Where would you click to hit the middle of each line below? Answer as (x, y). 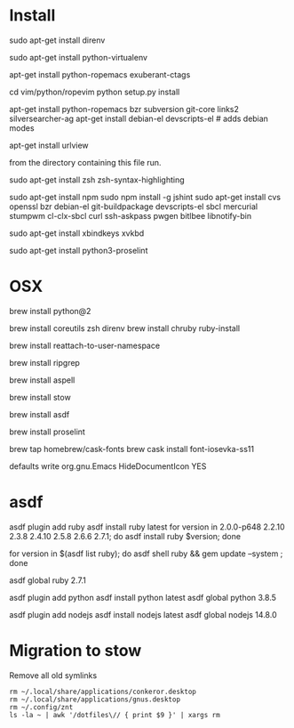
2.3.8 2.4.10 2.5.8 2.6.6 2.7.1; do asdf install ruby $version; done (125, 536)
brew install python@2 (50, 311)
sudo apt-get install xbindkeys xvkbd (77, 233)
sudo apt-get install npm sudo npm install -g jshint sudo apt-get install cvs (145, 197)
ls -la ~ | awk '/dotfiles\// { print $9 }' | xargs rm (115, 715)
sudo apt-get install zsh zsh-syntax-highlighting (97, 180)
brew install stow (40, 397)
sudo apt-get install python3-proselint (79, 250)
